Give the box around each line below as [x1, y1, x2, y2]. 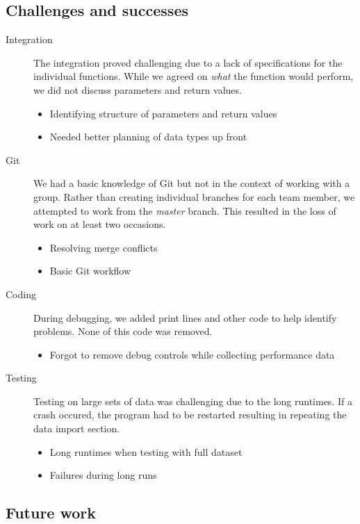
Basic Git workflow [49, 263, 131, 278]
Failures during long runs [49, 468, 157, 482]
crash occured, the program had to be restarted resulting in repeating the [33, 407, 347, 422]
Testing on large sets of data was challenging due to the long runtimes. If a [33, 393, 352, 408]
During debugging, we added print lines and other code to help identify [33, 310, 337, 325]
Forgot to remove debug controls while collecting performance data [49, 347, 335, 361]
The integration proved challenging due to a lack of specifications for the [33, 55, 343, 69]
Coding [6, 286, 36, 301]
